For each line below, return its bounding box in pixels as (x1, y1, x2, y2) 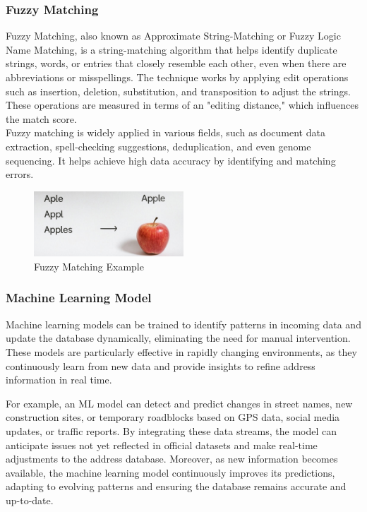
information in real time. (6, 372, 112, 387)
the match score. (6, 111, 77, 126)
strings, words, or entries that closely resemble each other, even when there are (6, 56, 347, 71)
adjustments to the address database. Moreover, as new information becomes (6, 451, 338, 466)
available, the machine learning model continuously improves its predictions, (6, 465, 335, 480)
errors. (6, 167, 34, 181)
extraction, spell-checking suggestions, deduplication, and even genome (6, 138, 311, 153)
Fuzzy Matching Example (34, 258, 144, 273)
